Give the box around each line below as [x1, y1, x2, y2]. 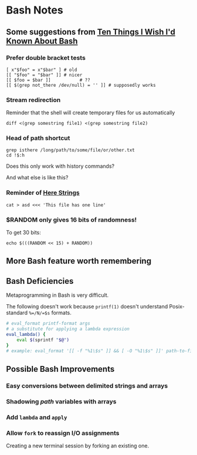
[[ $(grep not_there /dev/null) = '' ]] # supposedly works [6, 82, 157, 88]
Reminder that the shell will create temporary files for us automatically [6, 109, 175, 116]
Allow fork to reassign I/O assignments [6, 429, 120, 437]
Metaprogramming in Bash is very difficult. [6, 291, 109, 299]
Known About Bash [6, 36, 78, 46]
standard [6, 309, 28, 317]
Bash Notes [6, 4, 63, 17]
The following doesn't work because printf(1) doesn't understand [6, 303, 168, 310]
